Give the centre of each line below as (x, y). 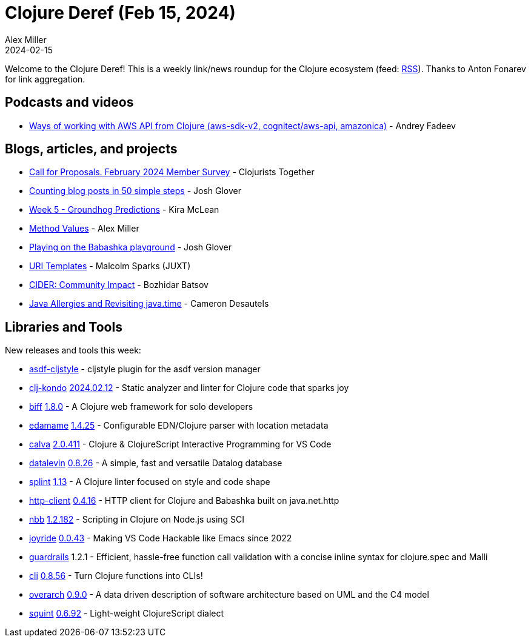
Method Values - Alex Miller (84, 229)
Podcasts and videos (69, 102)
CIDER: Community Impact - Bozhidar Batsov (119, 285)
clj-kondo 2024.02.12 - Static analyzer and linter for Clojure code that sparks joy (189, 388)
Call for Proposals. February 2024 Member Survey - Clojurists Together (172, 172)
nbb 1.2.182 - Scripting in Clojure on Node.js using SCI (137, 520)
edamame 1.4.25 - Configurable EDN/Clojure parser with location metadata (179, 426)
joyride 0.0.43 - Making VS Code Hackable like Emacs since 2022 (161, 538)
